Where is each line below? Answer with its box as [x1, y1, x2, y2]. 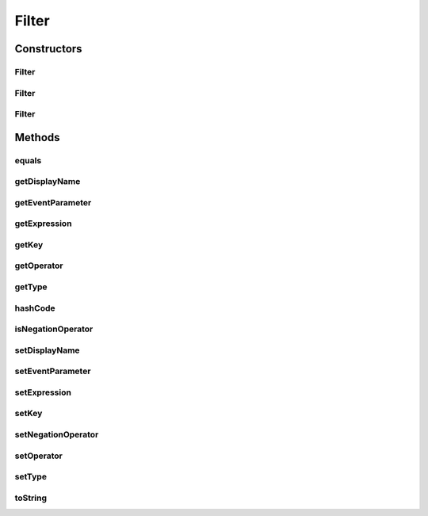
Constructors [14, 42, 82, 55]
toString [14, 492, 48, 503]
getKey [14, 239, 44, 250]
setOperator [14, 450, 63, 461]
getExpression [14, 218, 72, 229]
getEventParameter [14, 197, 92, 208]
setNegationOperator [14, 429, 99, 440]
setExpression [14, 387, 71, 398]
